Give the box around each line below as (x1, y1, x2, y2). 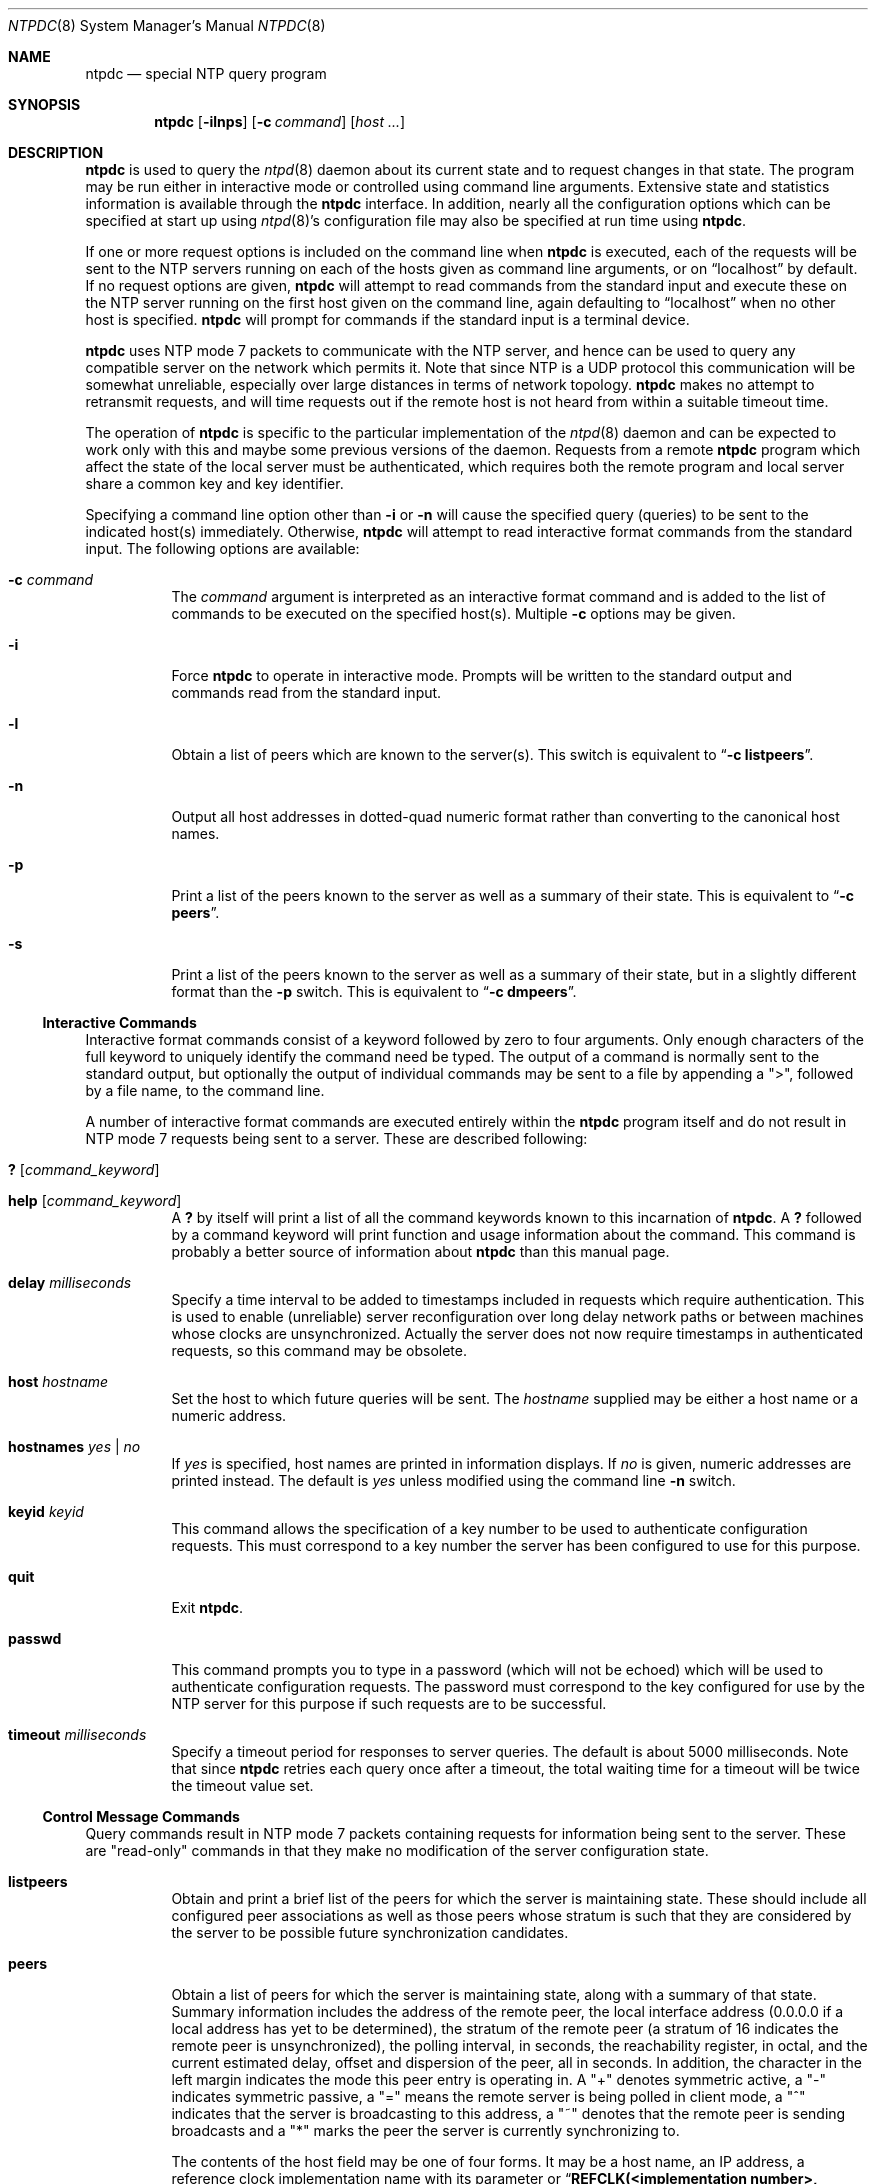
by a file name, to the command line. (85, 1082, 325, 1099)
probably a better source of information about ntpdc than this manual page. (171, 1243, 670, 1260)
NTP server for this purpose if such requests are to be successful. (171, 1695, 607, 1712)
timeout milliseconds (8, 1726, 147, 1743)
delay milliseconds (8, 1274, 132, 1291)
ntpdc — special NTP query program (85, 65, 327, 82)
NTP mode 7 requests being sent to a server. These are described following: (85, 1130, 588, 1147)
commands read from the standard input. (171, 684, 442, 701)
